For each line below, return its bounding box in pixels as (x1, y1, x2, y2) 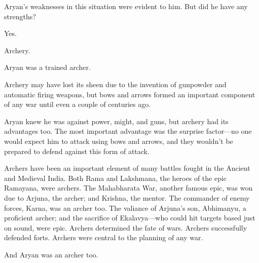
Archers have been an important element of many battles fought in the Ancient (4, 163, 250, 173)
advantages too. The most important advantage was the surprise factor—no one (4, 126, 252, 136)
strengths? (4, 11, 36, 21)
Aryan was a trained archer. (4, 62, 91, 72)
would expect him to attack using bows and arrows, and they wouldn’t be (4, 135, 233, 146)
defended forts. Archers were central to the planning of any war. (4, 232, 203, 243)
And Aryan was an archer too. (4, 249, 98, 259)
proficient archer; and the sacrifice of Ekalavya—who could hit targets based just (4, 212, 255, 223)
